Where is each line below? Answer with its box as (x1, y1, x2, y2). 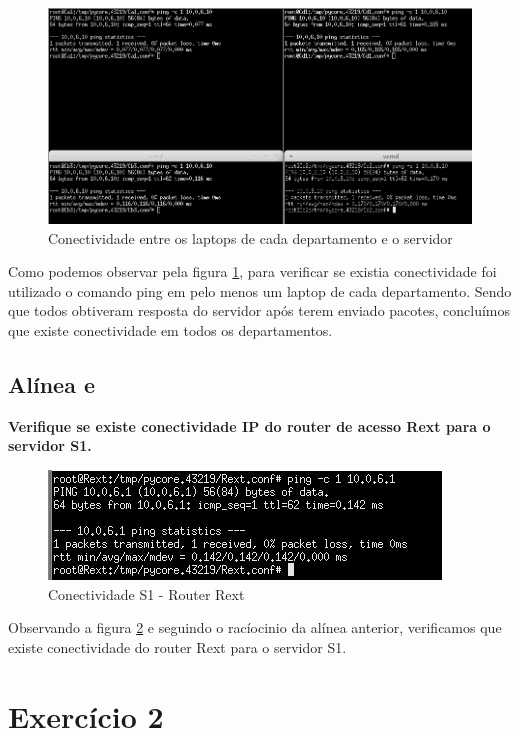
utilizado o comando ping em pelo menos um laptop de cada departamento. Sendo (8, 280, 512, 301)
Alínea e (8, 369, 95, 400)
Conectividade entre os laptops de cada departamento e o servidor (48, 227, 453, 248)
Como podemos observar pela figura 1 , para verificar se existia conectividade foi (8, 261, 497, 282)
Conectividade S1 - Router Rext (48, 583, 245, 604)
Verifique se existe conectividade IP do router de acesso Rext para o (8, 415, 491, 436)
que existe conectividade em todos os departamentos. (8, 320, 333, 341)
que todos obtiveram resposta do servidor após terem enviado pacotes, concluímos (8, 300, 510, 321)
